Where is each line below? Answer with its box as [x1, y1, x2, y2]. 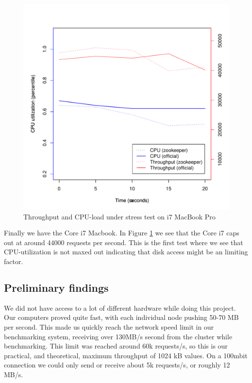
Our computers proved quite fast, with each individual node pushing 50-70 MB [4, 312, 239, 322]
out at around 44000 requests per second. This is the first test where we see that [4, 237, 243, 247]
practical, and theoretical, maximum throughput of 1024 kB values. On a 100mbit [4, 350, 248, 360]
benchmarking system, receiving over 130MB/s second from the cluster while [4, 331, 233, 341]
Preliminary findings [4, 280, 109, 295]
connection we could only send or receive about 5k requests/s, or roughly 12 [4, 360, 230, 370]
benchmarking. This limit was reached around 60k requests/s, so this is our [4, 341, 228, 351]
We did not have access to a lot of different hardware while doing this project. [4, 302, 236, 313]
